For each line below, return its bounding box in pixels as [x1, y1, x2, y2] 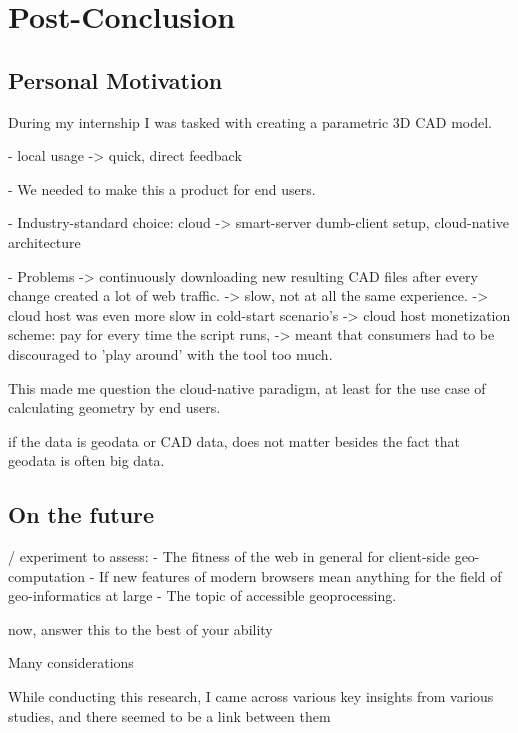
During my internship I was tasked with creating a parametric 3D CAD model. [8, 111, 492, 132]
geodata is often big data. [8, 450, 165, 471]
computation [8, 565, 86, 586]
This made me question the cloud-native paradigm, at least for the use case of [8, 377, 486, 398]
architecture [8, 231, 81, 252]
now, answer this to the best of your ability [8, 618, 273, 639]
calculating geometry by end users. [8, 397, 221, 418]
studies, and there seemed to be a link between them [8, 705, 331, 726]
